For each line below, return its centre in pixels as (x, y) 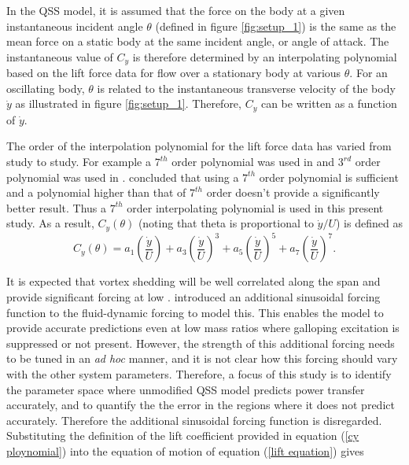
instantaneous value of (60, 56)
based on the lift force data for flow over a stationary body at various (174, 73)
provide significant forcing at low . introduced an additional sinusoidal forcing (193, 296)
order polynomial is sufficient (329, 177)
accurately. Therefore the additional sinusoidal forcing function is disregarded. (194, 420)
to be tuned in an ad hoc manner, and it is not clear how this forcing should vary (202, 358)
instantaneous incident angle (75, 26)
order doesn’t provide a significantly (293, 192)
